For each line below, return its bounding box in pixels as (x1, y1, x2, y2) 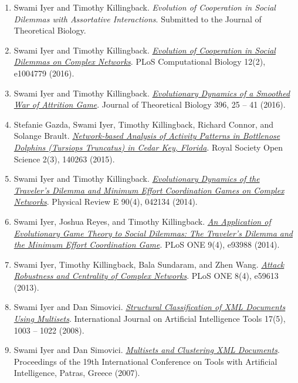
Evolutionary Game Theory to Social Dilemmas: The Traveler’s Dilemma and (13, 227, 293, 239)
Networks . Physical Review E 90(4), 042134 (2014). (13, 195, 198, 208)
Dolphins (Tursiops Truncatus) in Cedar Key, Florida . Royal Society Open (13, 141, 283, 153)
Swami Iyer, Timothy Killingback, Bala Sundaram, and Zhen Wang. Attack (13, 258, 285, 270)
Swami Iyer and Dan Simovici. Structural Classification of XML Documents (13, 301, 286, 313)
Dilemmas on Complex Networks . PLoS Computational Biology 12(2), (13, 55, 266, 68)
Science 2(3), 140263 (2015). (13, 152, 115, 165)
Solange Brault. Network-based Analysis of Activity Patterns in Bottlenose (13, 129, 280, 142)
